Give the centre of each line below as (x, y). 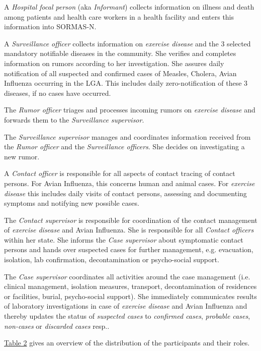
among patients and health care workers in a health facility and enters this (119, 16)
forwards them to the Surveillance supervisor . (74, 119)
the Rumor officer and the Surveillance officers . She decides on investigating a (124, 147)
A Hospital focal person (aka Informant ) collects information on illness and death (129, 7)
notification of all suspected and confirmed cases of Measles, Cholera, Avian (120, 73)
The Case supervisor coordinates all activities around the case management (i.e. (127, 276)
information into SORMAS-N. (50, 26)
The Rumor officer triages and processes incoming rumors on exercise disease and (130, 110)
